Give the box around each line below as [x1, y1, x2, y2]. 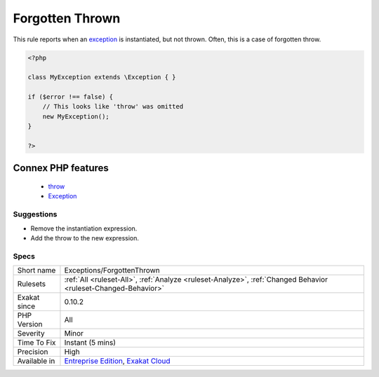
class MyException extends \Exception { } [27, 74, 176, 81]
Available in [17, 356, 55, 366]
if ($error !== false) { [27, 93, 114, 101]
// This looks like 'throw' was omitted [42, 102, 184, 111]
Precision [17, 347, 48, 357]
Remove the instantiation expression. [30, 224, 138, 233]
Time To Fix [17, 338, 56, 348]
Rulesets [17, 279, 46, 289]
